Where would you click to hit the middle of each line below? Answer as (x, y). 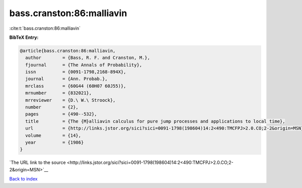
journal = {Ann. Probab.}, (66, 79)
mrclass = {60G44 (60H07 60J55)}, (76, 86)
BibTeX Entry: (24, 37)
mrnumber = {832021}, (59, 93)
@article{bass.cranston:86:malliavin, (68, 51)
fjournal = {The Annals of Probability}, (84, 65)
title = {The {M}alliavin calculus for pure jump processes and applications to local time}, (155, 121)
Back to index (23, 179)
